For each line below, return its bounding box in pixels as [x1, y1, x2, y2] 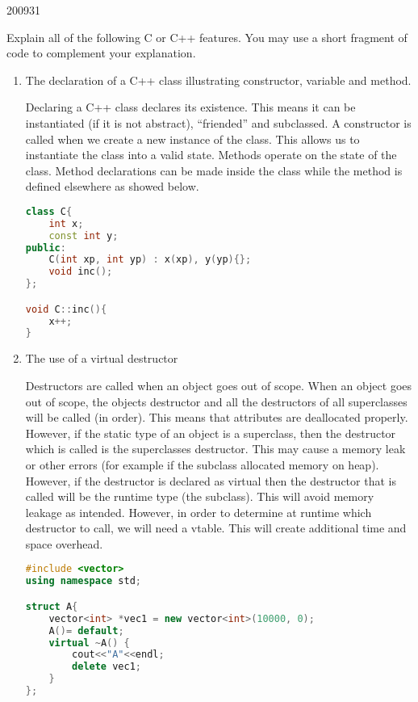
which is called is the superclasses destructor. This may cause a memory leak [25, 440, 406, 457]
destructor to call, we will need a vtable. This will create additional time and [25, 519, 407, 536]
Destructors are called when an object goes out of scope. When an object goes [25, 376, 412, 393]
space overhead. [25, 535, 103, 552]
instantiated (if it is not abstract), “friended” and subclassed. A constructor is [25, 114, 412, 131]
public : [25, 242, 66, 254]
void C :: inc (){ [25, 303, 107, 315]
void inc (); [48, 266, 113, 278]
